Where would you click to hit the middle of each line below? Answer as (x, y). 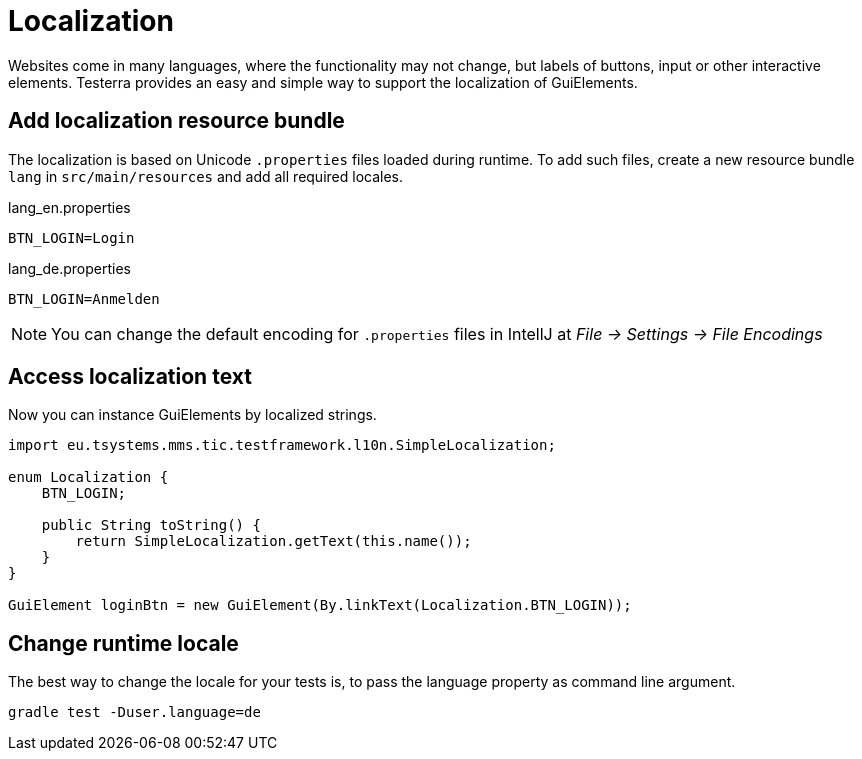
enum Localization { (88, 477)
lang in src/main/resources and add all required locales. (205, 176)
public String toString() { (151, 525)
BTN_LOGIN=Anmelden (84, 298)
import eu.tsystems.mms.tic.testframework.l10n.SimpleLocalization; (282, 445)
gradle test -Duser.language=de (134, 712)
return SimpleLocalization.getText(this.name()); (273, 541)
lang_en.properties (69, 207)
